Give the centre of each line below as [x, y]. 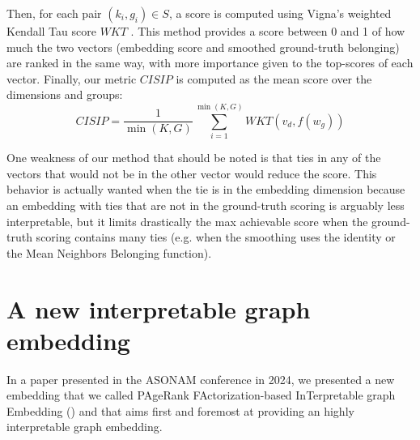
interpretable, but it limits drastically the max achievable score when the [187, 221]
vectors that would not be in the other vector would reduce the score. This [192, 173]
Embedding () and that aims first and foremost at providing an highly [180, 410]
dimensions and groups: [65, 94]
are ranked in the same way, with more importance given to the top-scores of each [210, 63]
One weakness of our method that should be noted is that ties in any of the [194, 158]
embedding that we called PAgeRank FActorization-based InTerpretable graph [201, 395]
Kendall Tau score [51, 31]
